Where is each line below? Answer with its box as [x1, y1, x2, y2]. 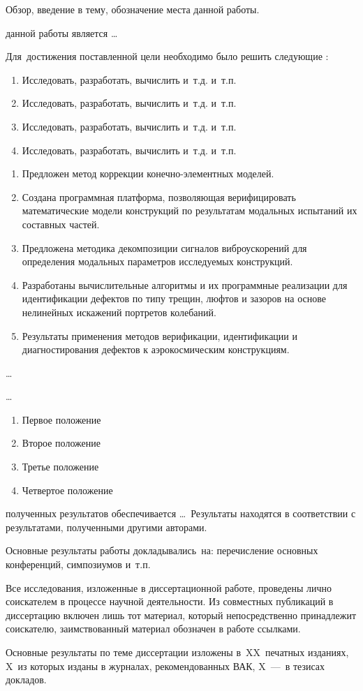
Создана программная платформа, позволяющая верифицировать [22, 189, 296, 204]
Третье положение [22, 459, 99, 474]
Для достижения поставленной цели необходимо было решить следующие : [6, 49, 329, 64]
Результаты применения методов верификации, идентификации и [22, 328, 297, 343]
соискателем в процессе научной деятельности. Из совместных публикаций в [6, 594, 334, 609]
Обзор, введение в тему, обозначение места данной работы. [6, 2, 260, 16]
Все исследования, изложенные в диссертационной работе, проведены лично [6, 580, 332, 595]
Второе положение [22, 436, 101, 450]
